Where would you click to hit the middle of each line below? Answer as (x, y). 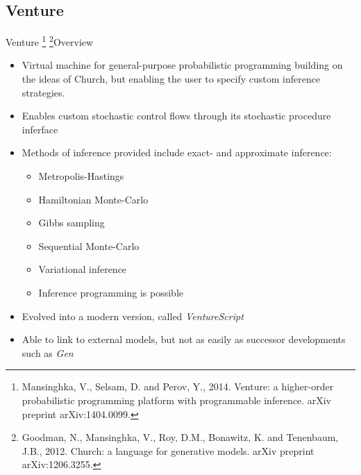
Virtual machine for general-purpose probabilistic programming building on (182, 65)
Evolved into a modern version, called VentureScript (133, 316)
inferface (40, 129)
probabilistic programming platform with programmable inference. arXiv (177, 400)
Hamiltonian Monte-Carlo (93, 199)
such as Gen (48, 352)
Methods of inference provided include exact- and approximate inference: (177, 152)
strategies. (43, 92)
